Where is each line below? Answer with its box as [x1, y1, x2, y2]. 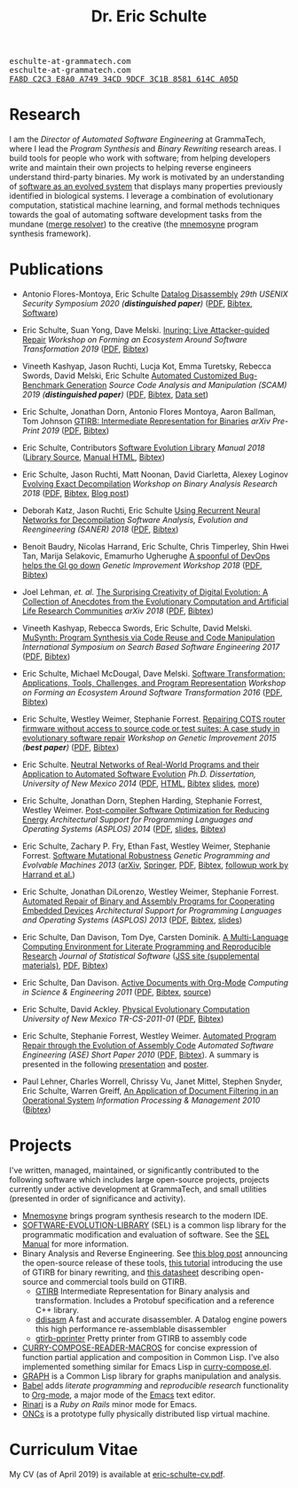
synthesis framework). [9, 228, 91, 239]
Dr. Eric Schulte [90, 6, 208, 27]
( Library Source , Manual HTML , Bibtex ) [21, 452, 166, 463]
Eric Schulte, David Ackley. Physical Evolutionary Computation [21, 1004, 250, 1015]
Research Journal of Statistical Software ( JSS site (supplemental [21, 951, 260, 962]
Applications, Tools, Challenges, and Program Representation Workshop [21, 677, 286, 689]
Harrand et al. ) [21, 869, 75, 880]
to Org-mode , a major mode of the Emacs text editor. [21, 1389, 216, 1400]
